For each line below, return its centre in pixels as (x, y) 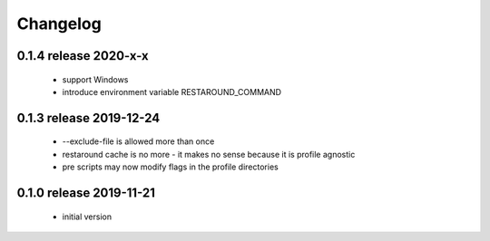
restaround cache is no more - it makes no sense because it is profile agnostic (209, 154)
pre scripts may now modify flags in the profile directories (170, 167)
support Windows (95, 79)
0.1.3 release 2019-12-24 (88, 118)
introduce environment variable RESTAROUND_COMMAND (171, 92)
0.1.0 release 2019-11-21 (86, 193)
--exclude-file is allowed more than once (138, 141)
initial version (87, 217)
